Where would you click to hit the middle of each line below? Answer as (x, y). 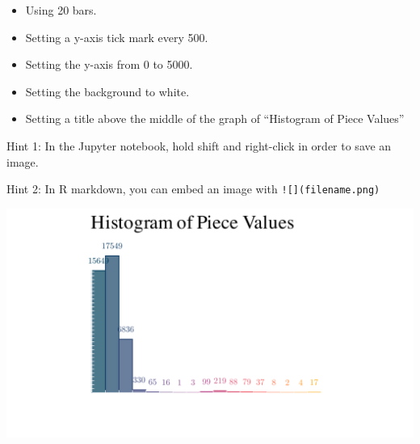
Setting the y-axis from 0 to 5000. (109, 64)
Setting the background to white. (107, 91)
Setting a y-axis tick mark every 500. (117, 37)
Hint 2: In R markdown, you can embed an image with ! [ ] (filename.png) (193, 189)
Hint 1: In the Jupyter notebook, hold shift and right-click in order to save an (199, 145)
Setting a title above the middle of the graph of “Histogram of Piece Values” (215, 118)
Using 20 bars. (61, 10)
